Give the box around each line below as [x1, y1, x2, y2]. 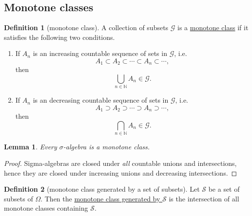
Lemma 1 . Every [4, 142, 57, 152]
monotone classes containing [4, 203, 88, 213]
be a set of [208, 184, 240, 194]
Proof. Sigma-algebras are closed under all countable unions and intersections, [4, 158, 237, 168]
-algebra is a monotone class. [63, 142, 150, 152]
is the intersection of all [169, 193, 239, 203]
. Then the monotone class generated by [40, 193, 160, 203]
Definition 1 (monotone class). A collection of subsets [4, 22, 169, 33]
